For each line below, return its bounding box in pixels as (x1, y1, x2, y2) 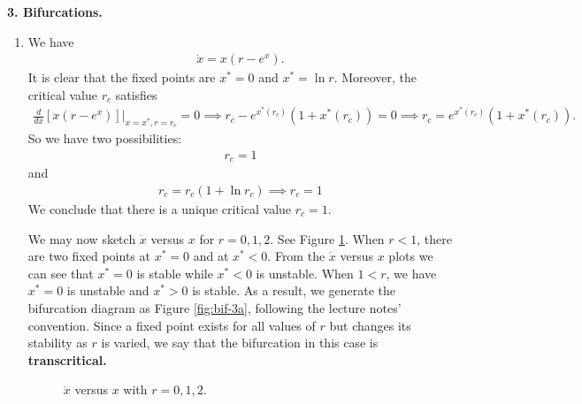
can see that (27, 263, 94, 282)
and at (193, 247, 229, 265)
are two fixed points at (27, 247, 150, 265)
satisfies (115, 85, 157, 103)
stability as (27, 333, 88, 352)
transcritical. (27, 350, 107, 369)
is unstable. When (256, 263, 354, 282)
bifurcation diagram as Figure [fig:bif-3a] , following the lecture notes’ (27, 298, 402, 316)
